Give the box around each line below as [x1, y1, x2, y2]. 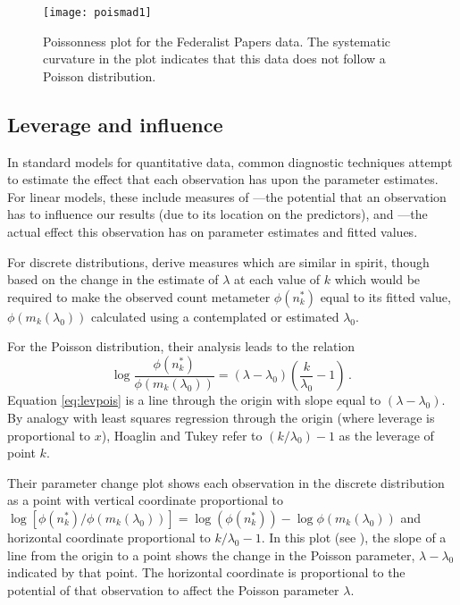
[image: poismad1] [43, 6, 152, 19]
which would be [334, 270, 421, 289]
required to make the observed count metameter [7, 287, 271, 306]
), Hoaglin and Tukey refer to [101, 425, 263, 444]
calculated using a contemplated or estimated [91, 307, 339, 325]
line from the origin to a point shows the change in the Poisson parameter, [7, 545, 415, 564]
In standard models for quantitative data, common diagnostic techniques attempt [7, 152, 453, 171]
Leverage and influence [7, 110, 223, 138]
